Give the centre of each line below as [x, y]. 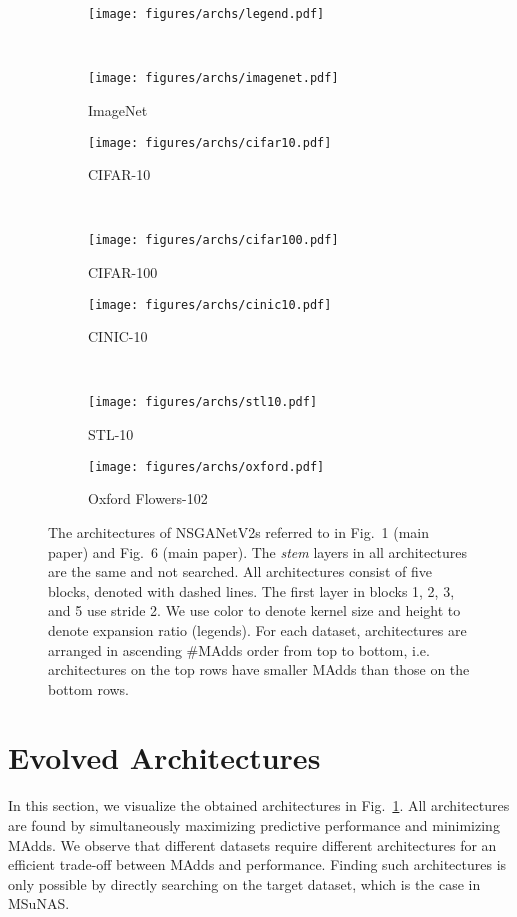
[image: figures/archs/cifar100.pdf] [213, 240]
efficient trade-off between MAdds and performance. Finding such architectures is [257, 864]
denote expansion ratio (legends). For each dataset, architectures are [257, 629]
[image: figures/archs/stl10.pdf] [203, 402]
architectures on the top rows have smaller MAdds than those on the [259, 669]
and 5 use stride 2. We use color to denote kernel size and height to [254, 610]
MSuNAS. [39, 903]
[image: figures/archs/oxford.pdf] [206, 466]
